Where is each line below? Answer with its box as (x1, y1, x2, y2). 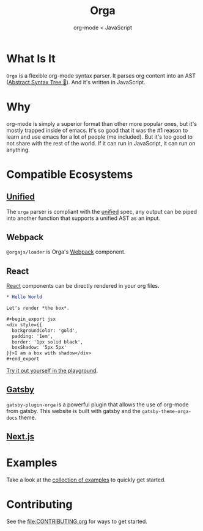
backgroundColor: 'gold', (12, 328, 78, 334)
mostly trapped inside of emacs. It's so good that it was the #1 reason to (6, 126, 188, 134)
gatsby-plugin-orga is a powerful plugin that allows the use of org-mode (6, 401, 189, 408)
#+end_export (6, 356, 40, 362)
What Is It (6, 51, 56, 65)
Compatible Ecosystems (6, 167, 133, 181)
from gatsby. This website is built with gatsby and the (6, 407, 141, 414)
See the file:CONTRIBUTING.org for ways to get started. (6, 518, 148, 526)
